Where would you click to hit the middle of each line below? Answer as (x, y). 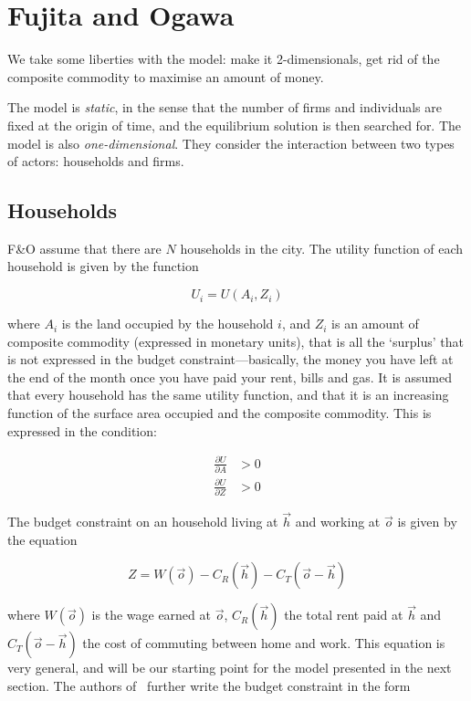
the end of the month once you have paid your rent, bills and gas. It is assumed (230, 377)
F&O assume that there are (84, 248)
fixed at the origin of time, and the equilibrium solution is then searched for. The (235, 125)
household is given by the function (103, 266)
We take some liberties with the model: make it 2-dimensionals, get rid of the (224, 59)
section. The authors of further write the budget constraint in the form (209, 685)
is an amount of (375, 324)
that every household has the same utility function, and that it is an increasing (228, 395)
